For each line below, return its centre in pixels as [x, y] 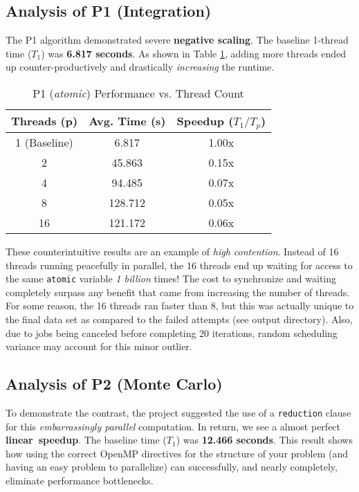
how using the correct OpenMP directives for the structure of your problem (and [177, 453]
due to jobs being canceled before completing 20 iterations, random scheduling [172, 332]
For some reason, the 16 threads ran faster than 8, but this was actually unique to [180, 306]
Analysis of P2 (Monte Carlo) [114, 384]
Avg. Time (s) [127, 121]
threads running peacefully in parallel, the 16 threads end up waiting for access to [179, 265]
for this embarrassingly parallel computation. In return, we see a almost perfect [173, 426]
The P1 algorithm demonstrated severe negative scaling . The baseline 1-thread [177, 40]
